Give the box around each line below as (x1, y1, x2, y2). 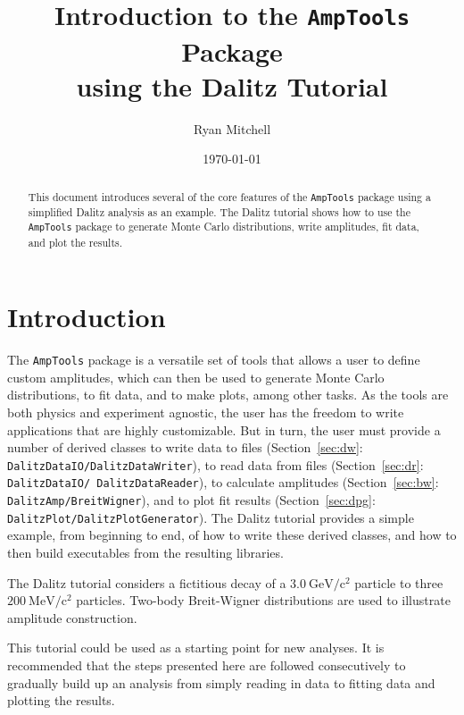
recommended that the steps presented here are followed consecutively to (7, 655, 406, 674)
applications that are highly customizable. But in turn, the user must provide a (7, 420, 441, 439)
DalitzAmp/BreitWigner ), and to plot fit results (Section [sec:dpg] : (7, 491, 376, 509)
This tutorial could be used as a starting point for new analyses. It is (7, 638, 385, 657)
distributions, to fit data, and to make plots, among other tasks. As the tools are (7, 385, 449, 404)
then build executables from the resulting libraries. (7, 543, 284, 561)
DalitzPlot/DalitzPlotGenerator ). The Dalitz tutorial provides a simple (7, 508, 414, 526)
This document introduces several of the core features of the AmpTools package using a (28, 189, 431, 204)
